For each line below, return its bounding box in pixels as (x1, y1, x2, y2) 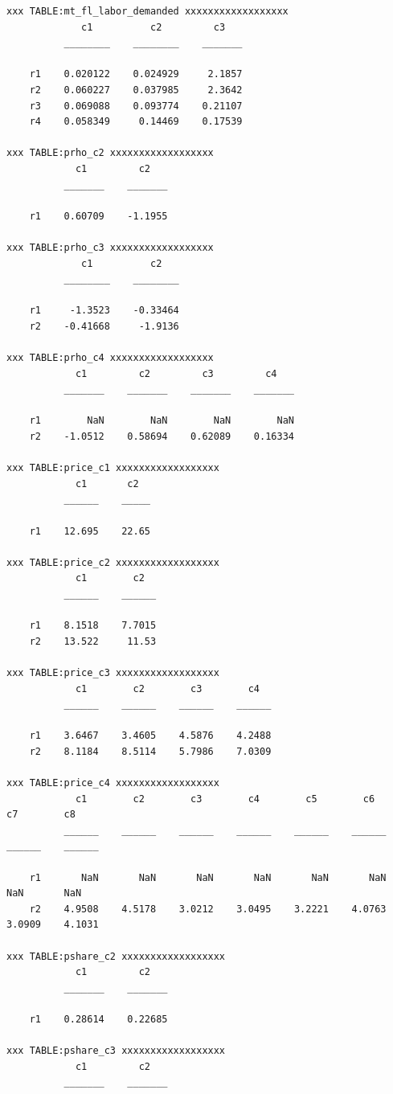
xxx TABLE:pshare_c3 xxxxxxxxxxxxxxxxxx (6, 1045, 226, 1057)
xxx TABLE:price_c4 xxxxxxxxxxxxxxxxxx (6, 777, 219, 789)
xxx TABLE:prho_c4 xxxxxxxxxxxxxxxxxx (6, 352, 214, 364)
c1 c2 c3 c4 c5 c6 (75, 793, 375, 805)
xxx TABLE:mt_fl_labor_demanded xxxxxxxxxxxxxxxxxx (6, 6, 289, 17)
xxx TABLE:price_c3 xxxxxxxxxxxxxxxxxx (6, 666, 219, 678)
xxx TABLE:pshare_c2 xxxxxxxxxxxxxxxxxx (6, 950, 226, 962)
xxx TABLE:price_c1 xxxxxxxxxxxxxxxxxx (6, 462, 219, 474)
